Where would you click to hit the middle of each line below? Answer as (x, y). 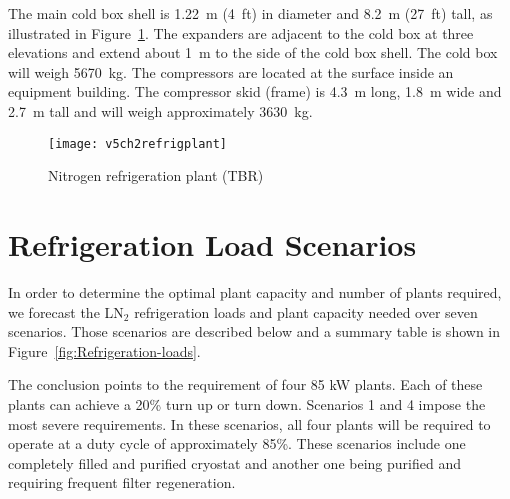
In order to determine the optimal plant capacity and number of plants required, (255, 291)
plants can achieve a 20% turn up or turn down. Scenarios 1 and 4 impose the (247, 403)
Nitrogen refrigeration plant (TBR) (156, 175)
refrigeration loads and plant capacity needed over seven (306, 311)
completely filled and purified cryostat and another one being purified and (234, 462)
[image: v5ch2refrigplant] (137, 143)
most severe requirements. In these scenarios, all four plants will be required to (249, 423)
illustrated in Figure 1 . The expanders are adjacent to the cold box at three (241, 32)
